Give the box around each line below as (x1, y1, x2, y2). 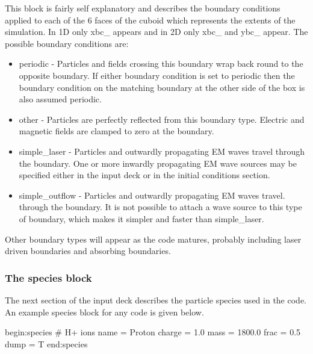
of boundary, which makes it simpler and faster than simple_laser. (19, 212, 264, 225)
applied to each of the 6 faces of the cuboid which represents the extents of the (5, 13, 296, 26)
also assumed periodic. (19, 93, 102, 105)
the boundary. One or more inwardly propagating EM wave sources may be (19, 157, 297, 169)
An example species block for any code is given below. (5, 305, 204, 318)
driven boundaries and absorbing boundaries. (5, 244, 171, 257)
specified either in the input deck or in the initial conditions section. (19, 169, 270, 181)
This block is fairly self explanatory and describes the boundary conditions (5, 2, 280, 14)
